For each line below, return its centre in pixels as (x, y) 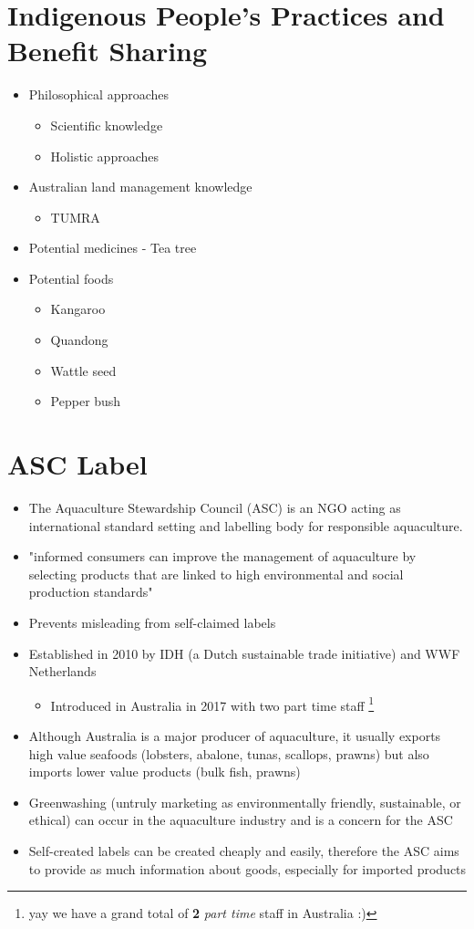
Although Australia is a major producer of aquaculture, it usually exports (235, 735)
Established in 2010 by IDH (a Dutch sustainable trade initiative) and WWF (244, 653)
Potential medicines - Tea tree (113, 248)
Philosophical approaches (99, 94)
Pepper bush (86, 401)
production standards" (91, 592)
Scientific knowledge (107, 125)
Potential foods (71, 278)
